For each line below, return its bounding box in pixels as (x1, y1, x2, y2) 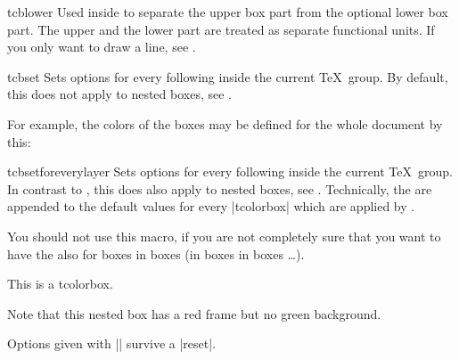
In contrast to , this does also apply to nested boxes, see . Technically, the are (7, 179, 432, 198)
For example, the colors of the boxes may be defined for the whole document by (7, 114, 443, 133)
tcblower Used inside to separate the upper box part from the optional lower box (7, 3, 448, 20)
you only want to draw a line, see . (7, 37, 196, 56)
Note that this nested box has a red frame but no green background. (7, 304, 381, 322)
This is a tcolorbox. (7, 274, 113, 293)
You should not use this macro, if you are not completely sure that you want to (7, 226, 441, 245)
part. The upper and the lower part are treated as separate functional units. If (7, 20, 435, 38)
